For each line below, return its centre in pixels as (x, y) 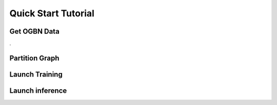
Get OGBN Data (35, 31)
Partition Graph (34, 58)
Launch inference (38, 90)
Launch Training (36, 74)
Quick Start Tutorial (52, 13)
